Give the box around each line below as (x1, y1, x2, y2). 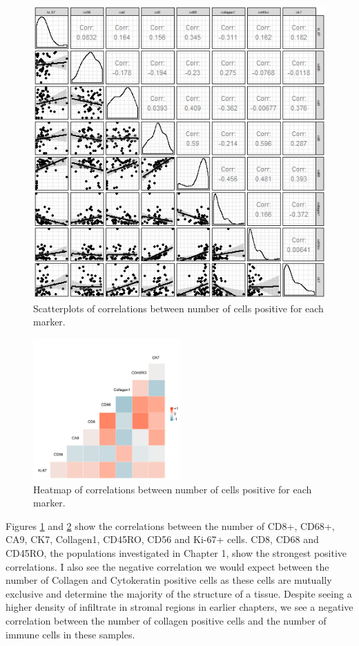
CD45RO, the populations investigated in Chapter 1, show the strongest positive (6, 546, 347, 560)
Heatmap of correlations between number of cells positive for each (33, 482, 312, 496)
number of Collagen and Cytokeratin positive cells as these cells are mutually (6, 573, 332, 587)
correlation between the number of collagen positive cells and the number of (6, 614, 327, 628)
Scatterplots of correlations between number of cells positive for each (33, 301, 324, 315)
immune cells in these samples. (6, 627, 135, 641)
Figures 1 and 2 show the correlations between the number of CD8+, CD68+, (6, 518, 335, 533)
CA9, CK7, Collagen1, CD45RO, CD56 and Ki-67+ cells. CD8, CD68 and (6, 532, 319, 547)
